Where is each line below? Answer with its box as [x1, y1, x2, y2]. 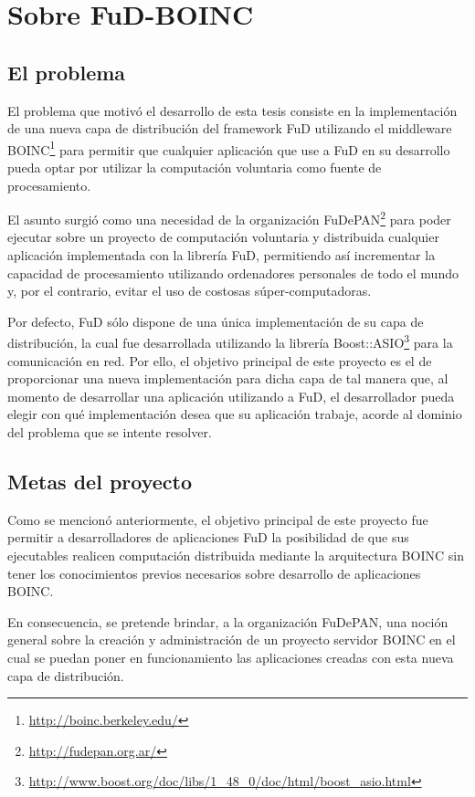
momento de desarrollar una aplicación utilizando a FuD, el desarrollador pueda [7, 386, 455, 405]
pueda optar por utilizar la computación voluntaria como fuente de [7, 158, 382, 177]
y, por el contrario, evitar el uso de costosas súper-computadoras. [7, 281, 372, 300]
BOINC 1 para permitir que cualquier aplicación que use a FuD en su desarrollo [7, 137, 450, 159]
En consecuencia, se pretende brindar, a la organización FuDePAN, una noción [7, 612, 449, 631]
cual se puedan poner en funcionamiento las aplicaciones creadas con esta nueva [7, 648, 454, 666]
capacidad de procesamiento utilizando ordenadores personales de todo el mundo [7, 263, 459, 282]
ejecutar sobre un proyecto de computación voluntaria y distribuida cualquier [7, 227, 439, 246]
